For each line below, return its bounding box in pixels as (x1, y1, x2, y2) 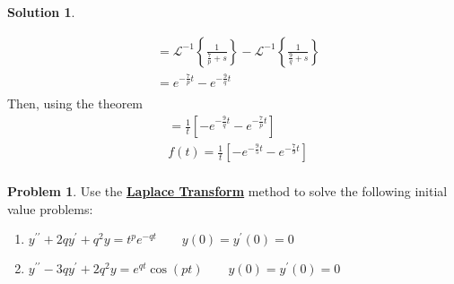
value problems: (7, 199, 93, 218)
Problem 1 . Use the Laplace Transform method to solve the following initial (7, 182, 448, 201)
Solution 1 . (7, 3, 75, 21)
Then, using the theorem (7, 94, 144, 113)
